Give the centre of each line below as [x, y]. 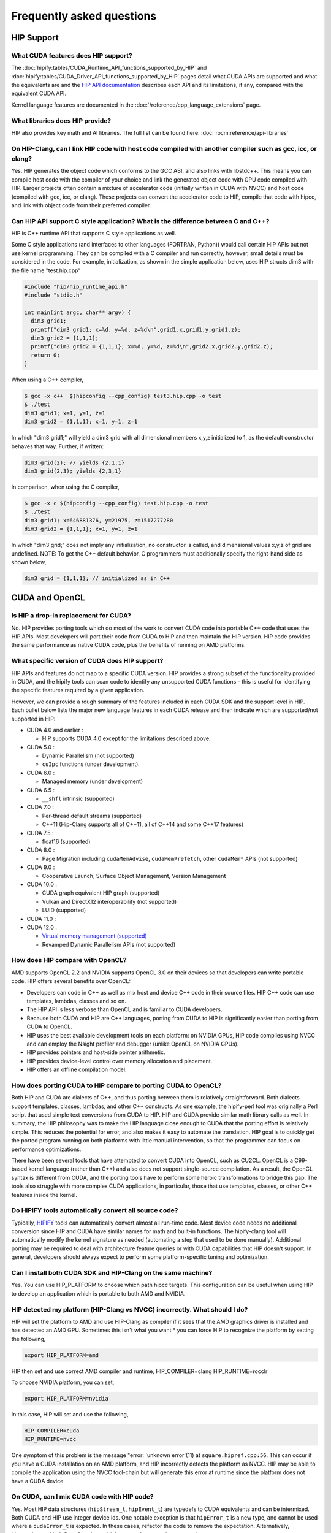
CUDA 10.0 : [42, 884]
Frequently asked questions [84, 16]
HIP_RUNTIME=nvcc [50, 1439]
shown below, [29, 562]
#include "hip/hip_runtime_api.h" [76, 286]
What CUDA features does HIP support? [72, 55]
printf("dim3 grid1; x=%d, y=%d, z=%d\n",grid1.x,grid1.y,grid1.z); [136, 329]
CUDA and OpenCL [48, 598]
